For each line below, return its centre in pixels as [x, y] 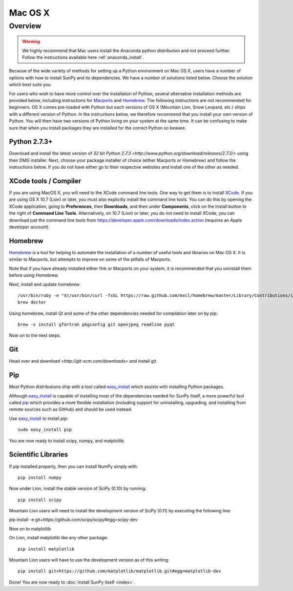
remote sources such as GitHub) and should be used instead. [71, 409]
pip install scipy [40, 500]
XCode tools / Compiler [45, 181]
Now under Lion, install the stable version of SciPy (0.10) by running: [78, 488]
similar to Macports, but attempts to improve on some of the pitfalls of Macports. [90, 260]
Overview [25, 26]
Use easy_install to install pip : [39, 418]
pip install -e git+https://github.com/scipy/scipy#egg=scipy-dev [73, 520]
